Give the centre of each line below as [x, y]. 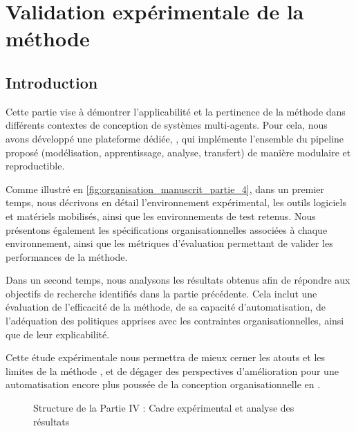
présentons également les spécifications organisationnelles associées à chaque [167, 229]
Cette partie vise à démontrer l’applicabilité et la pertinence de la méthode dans [176, 111]
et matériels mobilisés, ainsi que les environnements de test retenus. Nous [161, 215]
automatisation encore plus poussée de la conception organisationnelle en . [163, 384]
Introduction [52, 82]
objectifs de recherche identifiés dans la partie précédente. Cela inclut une [161, 293]
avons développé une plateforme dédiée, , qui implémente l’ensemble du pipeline [175, 138]
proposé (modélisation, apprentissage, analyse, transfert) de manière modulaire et [178, 152]
